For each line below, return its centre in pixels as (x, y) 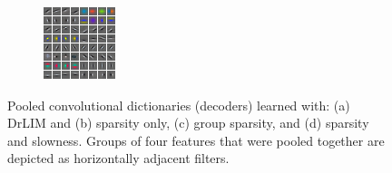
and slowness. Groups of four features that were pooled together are (196, 140)
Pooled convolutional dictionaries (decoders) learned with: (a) (179, 105)
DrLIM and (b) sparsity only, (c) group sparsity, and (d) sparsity (188, 123)
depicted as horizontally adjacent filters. (118, 158)
